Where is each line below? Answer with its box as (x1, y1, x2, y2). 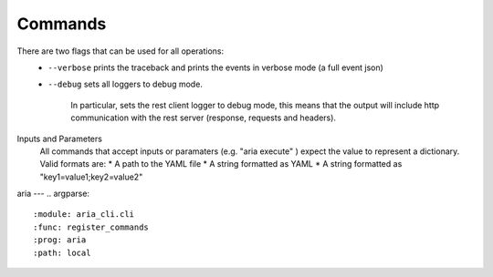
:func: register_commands (33, 221, 150, 232)
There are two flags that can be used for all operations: (16, 46, 225, 56)
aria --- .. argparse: (16, 188, 90, 200)
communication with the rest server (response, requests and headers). (70, 112, 337, 123)
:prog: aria (33, 235, 87, 245)
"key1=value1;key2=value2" (39, 171, 143, 182)
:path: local (33, 247, 91, 258)
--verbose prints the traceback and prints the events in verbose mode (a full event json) (47, 62, 383, 73)
